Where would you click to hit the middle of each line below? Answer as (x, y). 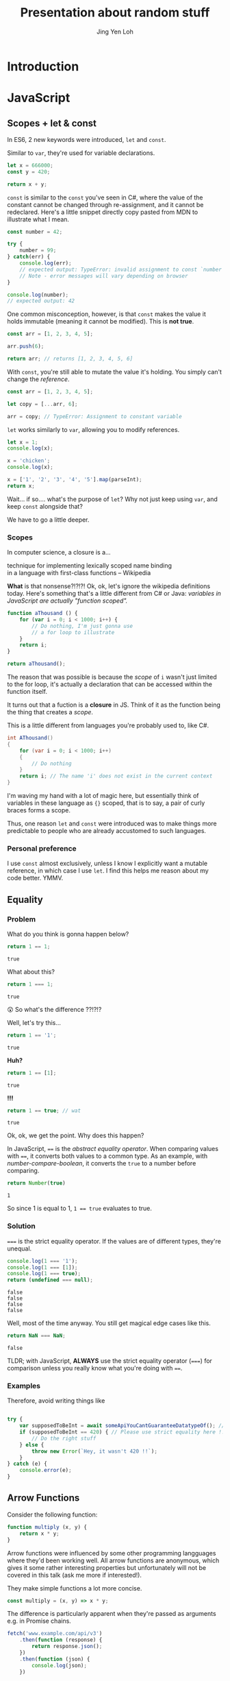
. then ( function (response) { (61, 1640)
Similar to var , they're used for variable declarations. (81, 153)
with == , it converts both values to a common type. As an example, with (107, 1156)
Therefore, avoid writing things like (56, 1401)
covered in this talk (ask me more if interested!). (75, 1575)
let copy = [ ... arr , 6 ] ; (42, 404)
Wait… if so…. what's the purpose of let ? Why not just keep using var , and (112, 499)
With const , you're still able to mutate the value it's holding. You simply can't (115, 372)
